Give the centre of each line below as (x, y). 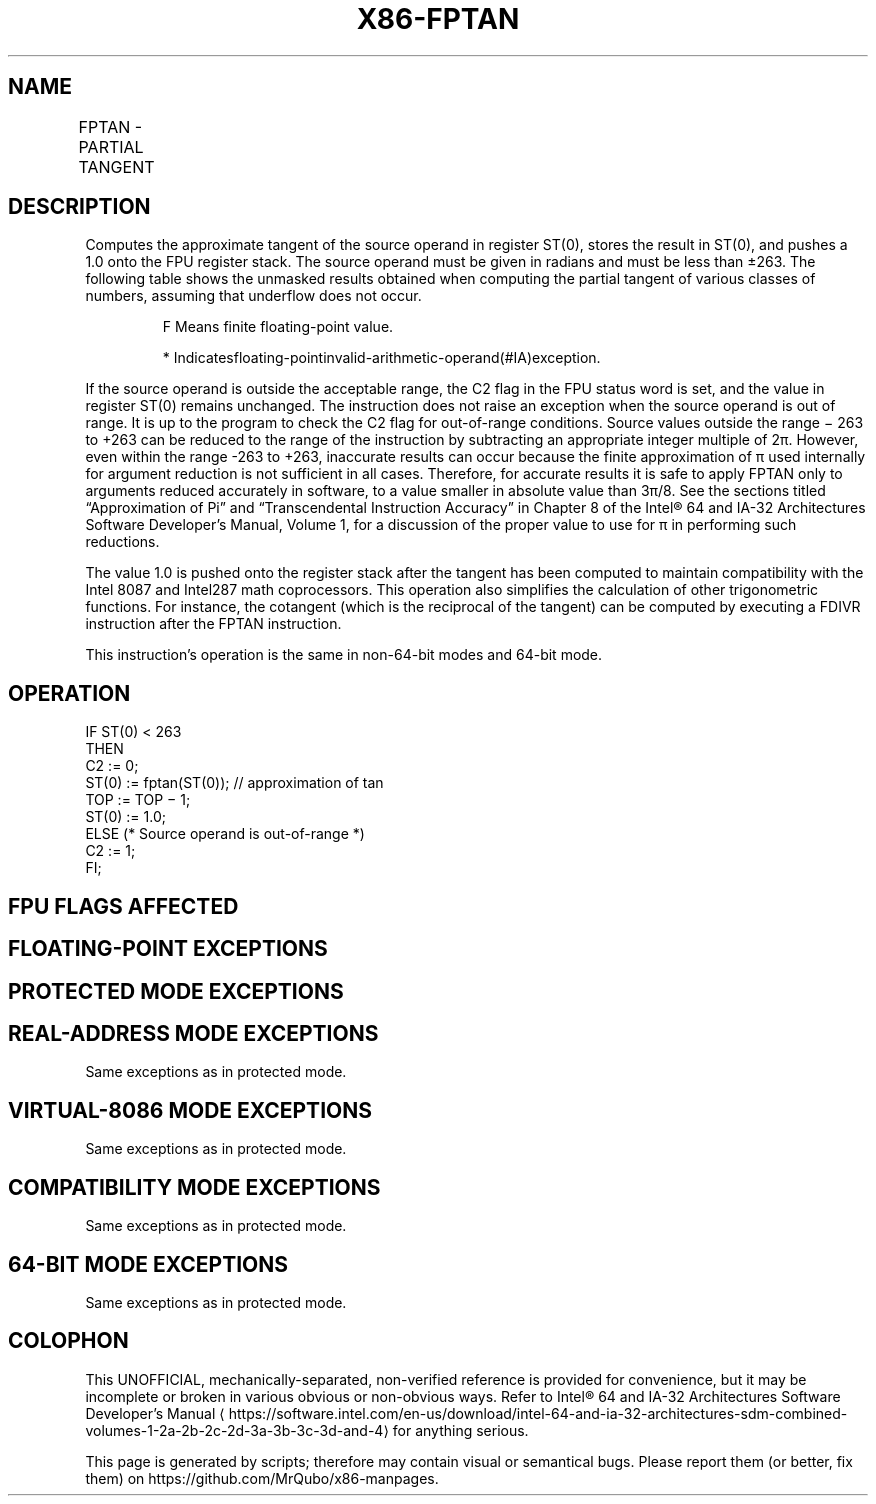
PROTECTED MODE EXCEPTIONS (176, 991)
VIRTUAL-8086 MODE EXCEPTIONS (190, 1110)
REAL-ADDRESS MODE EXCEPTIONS (193, 1033)
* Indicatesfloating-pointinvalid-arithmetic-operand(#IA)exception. (381, 358)
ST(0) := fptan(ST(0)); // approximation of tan (234, 783)
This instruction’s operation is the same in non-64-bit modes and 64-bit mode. (344, 655)
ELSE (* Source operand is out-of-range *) (225, 834)
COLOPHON (68, 1341)
